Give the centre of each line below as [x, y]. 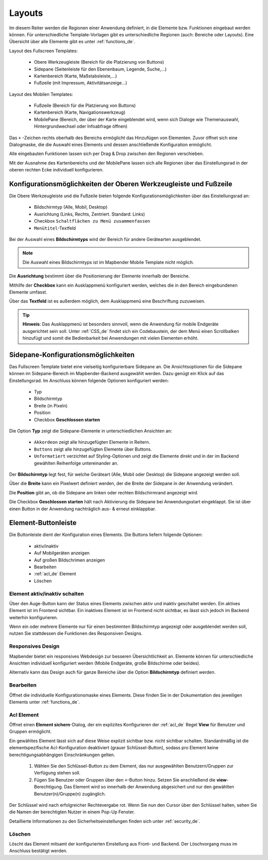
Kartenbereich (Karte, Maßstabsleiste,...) [75, 76]
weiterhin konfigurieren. [33, 617]
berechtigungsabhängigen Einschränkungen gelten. [62, 755]
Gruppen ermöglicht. [31, 732]
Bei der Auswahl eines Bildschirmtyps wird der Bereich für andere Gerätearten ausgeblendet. [105, 239]
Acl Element [24, 714]
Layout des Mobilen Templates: [41, 94]
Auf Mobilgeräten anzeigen [62, 553]
